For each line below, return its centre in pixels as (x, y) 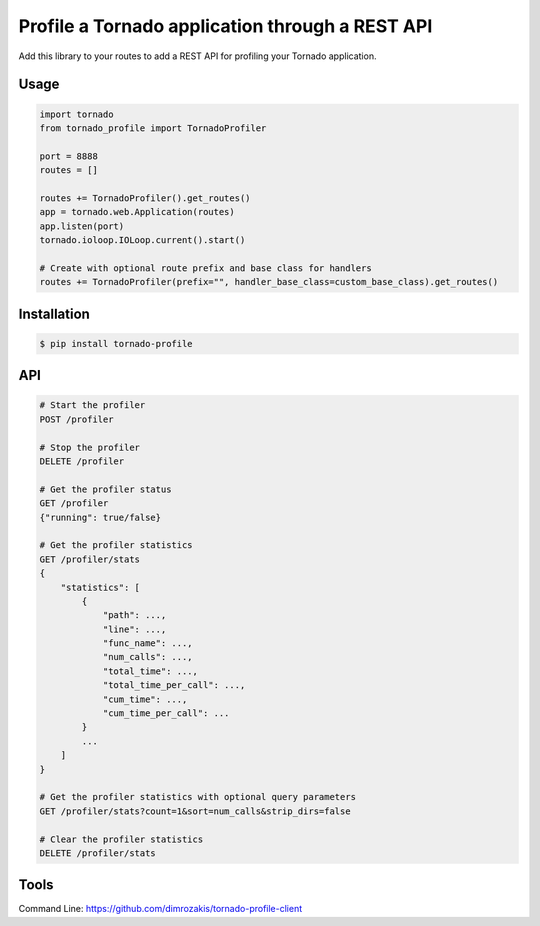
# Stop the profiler (89, 447)
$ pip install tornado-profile (116, 343)
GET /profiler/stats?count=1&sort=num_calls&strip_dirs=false (195, 811)
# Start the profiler (92, 405)
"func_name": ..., (148, 643)
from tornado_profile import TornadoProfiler (153, 128)
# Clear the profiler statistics (121, 839)
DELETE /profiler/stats (98, 853)
